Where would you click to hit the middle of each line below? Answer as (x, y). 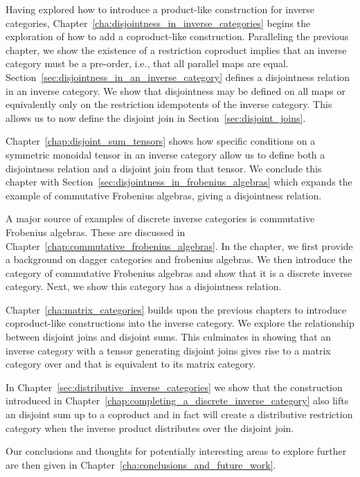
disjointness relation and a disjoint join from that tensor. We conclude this (164, 168)
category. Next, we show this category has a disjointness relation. (144, 286)
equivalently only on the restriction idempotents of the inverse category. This (169, 104)
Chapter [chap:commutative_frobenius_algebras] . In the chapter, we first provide (179, 245)
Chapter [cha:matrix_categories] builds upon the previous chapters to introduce (176, 309)
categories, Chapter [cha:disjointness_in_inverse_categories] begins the (158, 22)
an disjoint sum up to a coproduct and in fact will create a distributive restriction (179, 414)
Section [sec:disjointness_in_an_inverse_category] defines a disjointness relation (178, 76)
